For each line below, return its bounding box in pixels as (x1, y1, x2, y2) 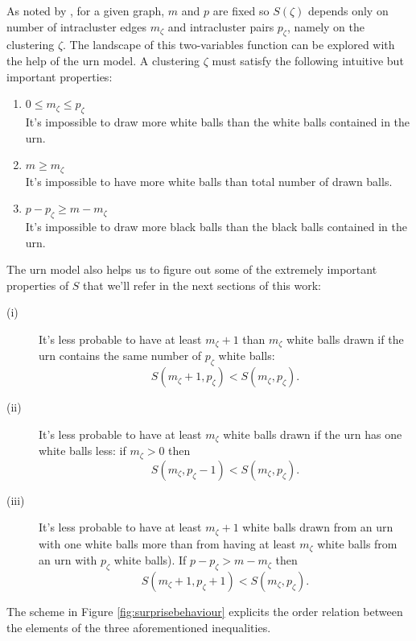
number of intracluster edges (6, 18, 147, 35)
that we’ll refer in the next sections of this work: (83, 276, 321, 293)
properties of (6, 276, 69, 293)
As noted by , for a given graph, (6, 2, 165, 19)
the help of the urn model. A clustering (6, 52, 200, 68)
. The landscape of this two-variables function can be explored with (63, 36, 395, 53)
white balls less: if (39, 442, 126, 459)
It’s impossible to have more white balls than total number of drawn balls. (25, 172, 393, 189)
